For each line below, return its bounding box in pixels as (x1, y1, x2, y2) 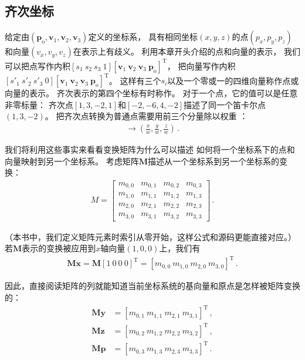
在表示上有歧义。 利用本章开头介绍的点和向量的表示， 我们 (73, 45, 300, 58)
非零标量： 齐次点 (5, 98, 73, 110)
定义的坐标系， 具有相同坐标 (88, 31, 198, 43)
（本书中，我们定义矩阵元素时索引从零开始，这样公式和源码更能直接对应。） (5, 230, 296, 243)
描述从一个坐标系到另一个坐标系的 (147, 154, 279, 167)
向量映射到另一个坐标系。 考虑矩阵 (5, 154, 139, 167)
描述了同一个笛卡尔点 (184, 98, 266, 110)
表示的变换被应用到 (22, 242, 96, 254)
